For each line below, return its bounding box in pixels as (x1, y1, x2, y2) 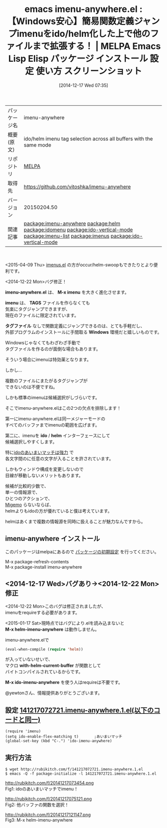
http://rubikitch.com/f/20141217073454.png (5, 780, 94, 786)
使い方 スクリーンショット (35, 66, 142, 77)
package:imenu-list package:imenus (23, 232, 110, 239)
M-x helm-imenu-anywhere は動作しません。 (5, 626, 99, 632)
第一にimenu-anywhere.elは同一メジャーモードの (5, 415, 106, 422)
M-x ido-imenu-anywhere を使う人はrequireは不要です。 (5, 679, 123, 685)
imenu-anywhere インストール (5, 534, 100, 543)
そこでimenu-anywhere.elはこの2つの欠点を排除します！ (5, 405, 122, 411)
